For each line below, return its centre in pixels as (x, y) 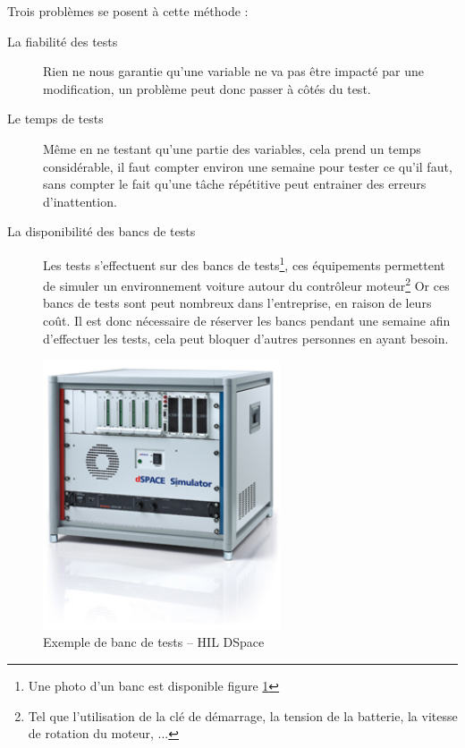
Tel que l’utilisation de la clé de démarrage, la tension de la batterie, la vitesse (243, 715)
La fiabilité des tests (63, 41)
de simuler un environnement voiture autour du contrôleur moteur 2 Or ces (246, 284)
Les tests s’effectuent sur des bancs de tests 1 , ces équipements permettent (244, 263)
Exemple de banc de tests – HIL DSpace (154, 642)
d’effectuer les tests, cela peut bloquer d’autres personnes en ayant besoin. (246, 338)
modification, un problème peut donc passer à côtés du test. (207, 88)
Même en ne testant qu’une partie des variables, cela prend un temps (232, 148)
